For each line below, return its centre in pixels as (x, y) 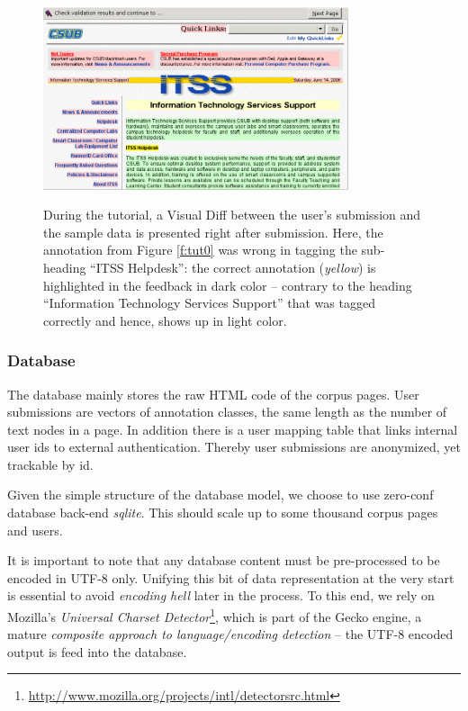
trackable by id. (50, 464)
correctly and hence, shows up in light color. (165, 320)
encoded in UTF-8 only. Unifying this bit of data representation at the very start (231, 577)
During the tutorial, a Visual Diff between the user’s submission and (232, 215)
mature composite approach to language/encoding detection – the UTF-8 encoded (230, 634)
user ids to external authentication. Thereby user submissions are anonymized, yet (234, 447)
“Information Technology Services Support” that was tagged (209, 303)
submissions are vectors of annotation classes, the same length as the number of (227, 412)
